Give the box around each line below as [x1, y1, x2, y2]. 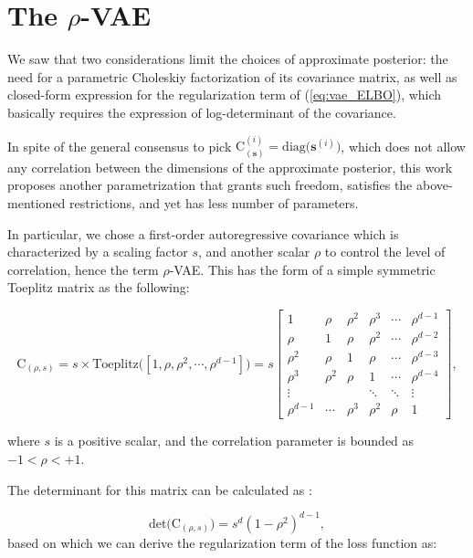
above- [415, 175, 453, 195]
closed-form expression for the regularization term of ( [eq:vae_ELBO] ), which [7, 85, 442, 104]
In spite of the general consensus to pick [7, 136, 232, 155]
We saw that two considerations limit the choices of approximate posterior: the [7, 49, 448, 68]
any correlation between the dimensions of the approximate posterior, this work [7, 157, 453, 176]
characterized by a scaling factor [7, 242, 188, 261]
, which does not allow [341, 136, 466, 155]
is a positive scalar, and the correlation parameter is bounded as [54, 431, 415, 450]
